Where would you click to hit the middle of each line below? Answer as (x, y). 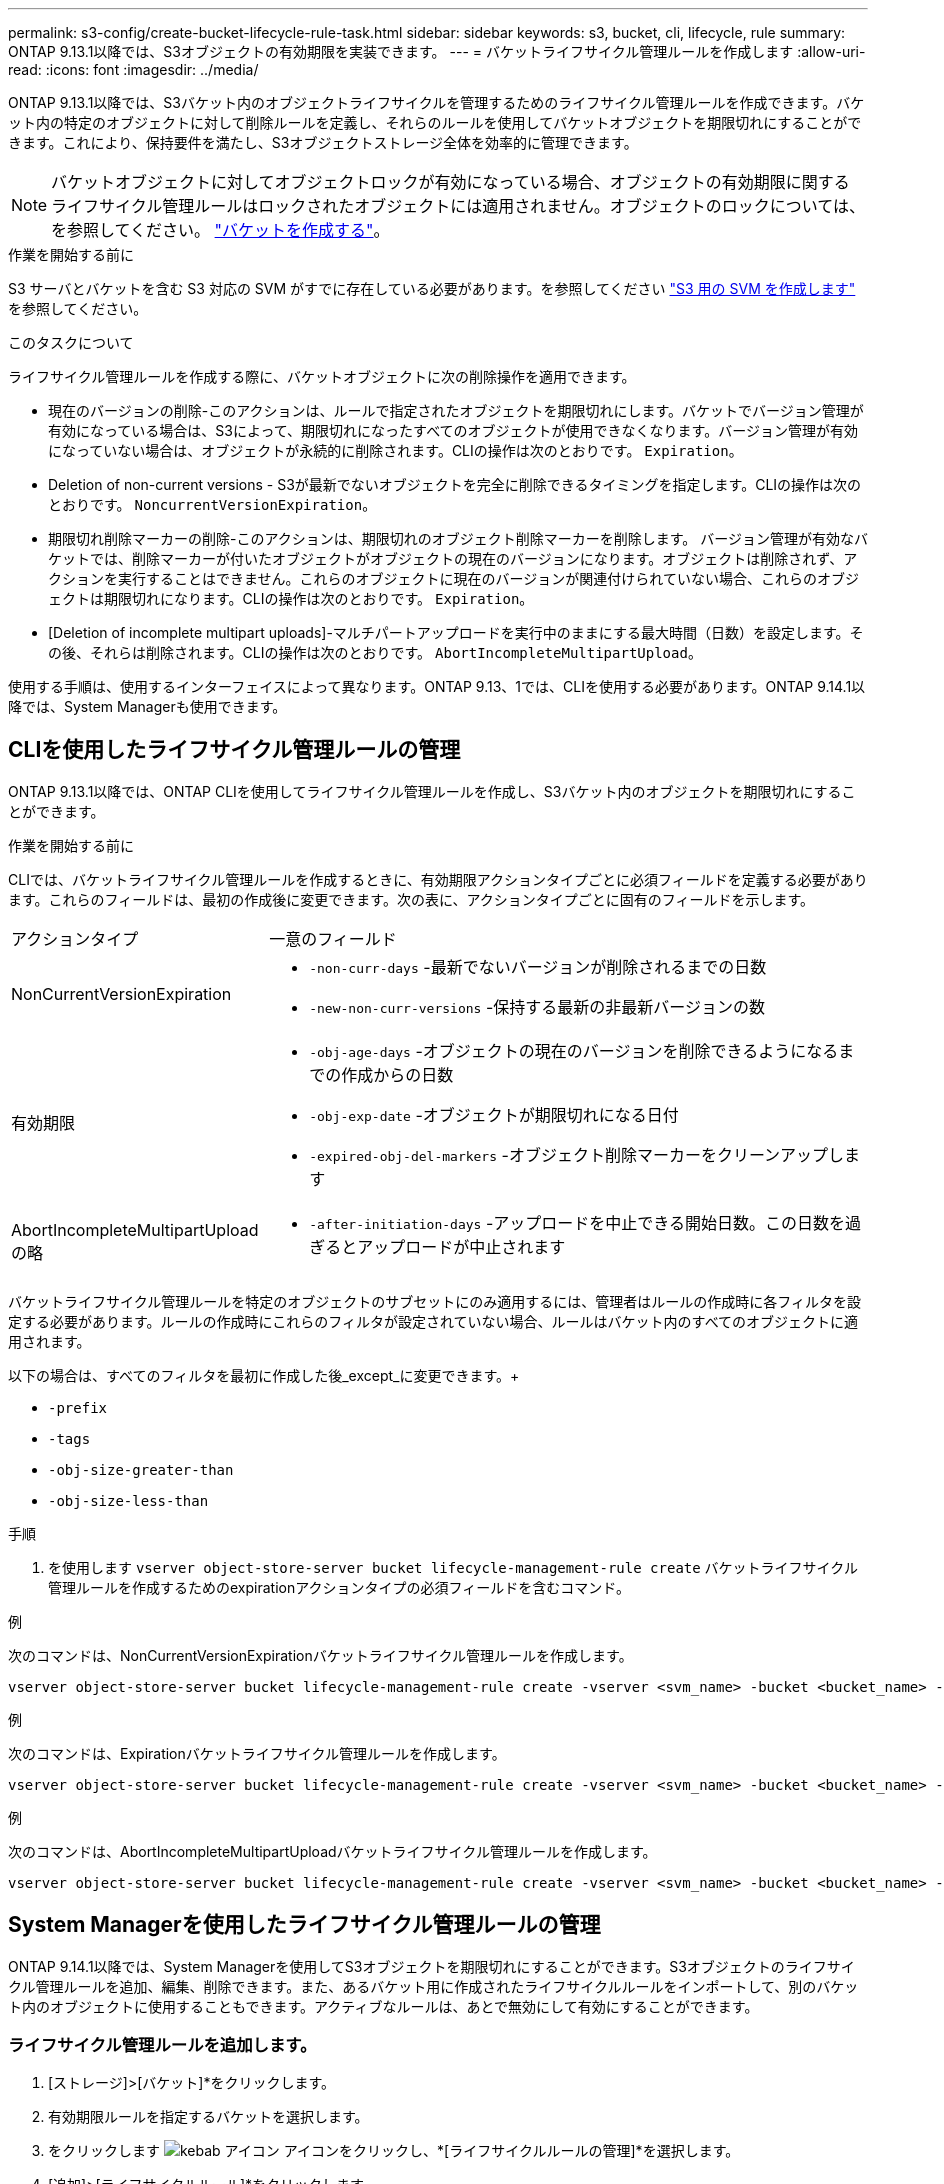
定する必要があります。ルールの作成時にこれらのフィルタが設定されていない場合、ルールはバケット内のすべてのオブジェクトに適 (433, 1321)
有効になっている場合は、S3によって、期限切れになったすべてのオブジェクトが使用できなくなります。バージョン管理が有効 (453, 430)
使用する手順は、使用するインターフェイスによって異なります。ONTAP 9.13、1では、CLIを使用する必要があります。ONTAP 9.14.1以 (437, 686)
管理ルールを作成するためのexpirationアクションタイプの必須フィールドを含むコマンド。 (339, 1587)
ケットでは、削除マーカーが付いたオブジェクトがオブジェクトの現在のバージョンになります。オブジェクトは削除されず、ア (453, 558)
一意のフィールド (333, 938)
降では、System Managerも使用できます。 (147, 706)
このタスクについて (71, 342)
